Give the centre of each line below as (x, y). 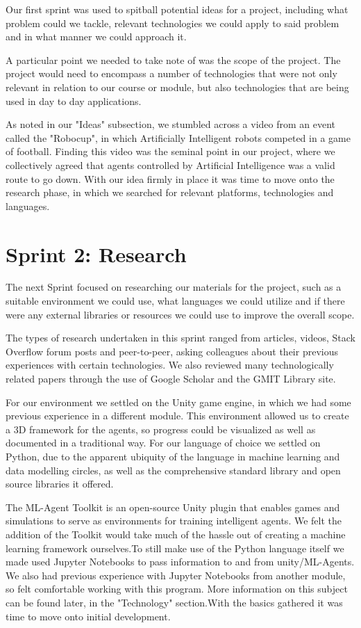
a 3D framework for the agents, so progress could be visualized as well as (161, 429)
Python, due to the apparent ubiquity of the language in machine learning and (173, 456)
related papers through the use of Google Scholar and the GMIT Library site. (171, 378)
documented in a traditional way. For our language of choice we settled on (163, 443)
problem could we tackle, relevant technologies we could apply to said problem (173, 23)
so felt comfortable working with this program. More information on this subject (177, 589)
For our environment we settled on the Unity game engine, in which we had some (178, 402)
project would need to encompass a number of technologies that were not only (171, 73)
